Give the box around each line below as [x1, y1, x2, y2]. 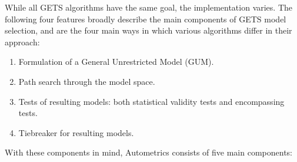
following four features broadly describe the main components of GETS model [5, 12, 286, 25]
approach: [5, 35, 40, 48]
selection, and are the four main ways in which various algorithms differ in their [5, 24, 292, 37]
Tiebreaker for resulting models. [18, 126, 134, 138]
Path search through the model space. [18, 75, 155, 87]
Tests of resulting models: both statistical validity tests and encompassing [18, 95, 285, 107]
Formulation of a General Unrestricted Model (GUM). [18, 55, 214, 68]
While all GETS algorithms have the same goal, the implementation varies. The [5, 1, 293, 13]
